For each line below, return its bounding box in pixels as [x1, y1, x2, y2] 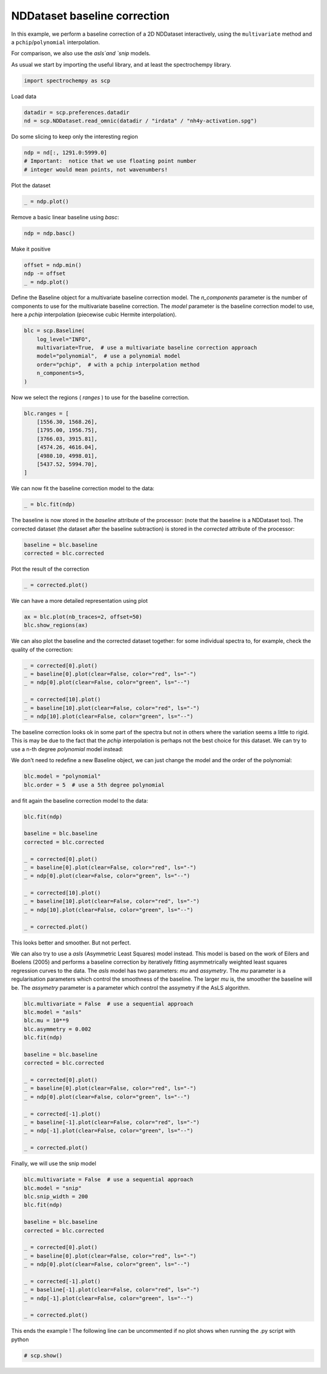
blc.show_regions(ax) [24, 622, 88, 629]
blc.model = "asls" [24, 1009, 82, 1015]
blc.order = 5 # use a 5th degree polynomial [24, 782, 165, 788]
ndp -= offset [24, 270, 66, 277]
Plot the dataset [11, 182, 51, 189]
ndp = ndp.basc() [24, 230, 76, 236]
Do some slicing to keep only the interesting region [11, 133, 139, 141]
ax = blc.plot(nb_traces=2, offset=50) [24, 613, 142, 620]
